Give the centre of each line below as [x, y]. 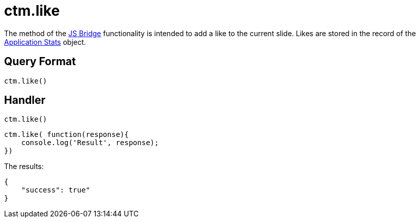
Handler [25, 100]
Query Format [40, 62]
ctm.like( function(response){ [67, 135]
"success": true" [56, 190]
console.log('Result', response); [90, 143]
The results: [24, 166]
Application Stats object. [45, 42]
